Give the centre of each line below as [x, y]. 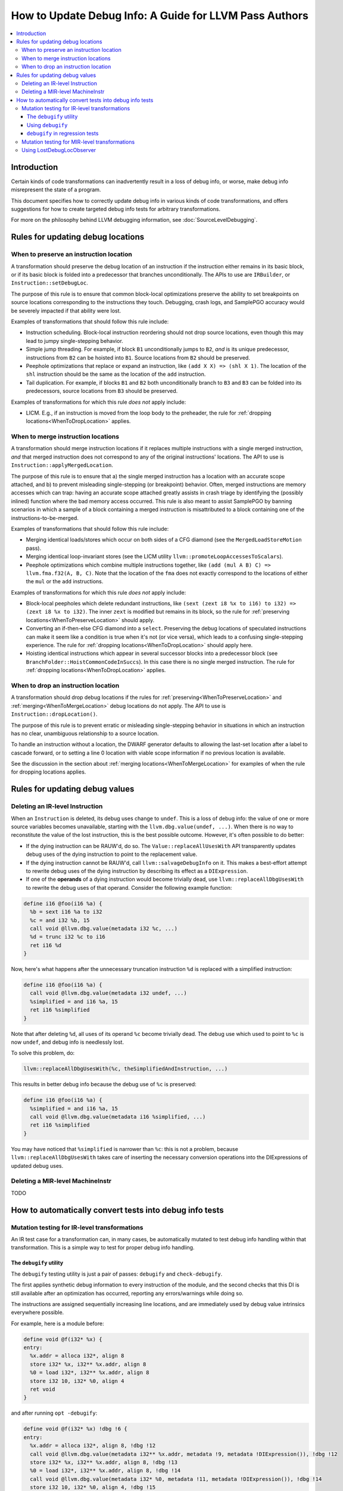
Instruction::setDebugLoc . [50, 283]
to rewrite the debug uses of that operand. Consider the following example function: [129, 887]
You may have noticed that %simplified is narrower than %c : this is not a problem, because [124, 1149]
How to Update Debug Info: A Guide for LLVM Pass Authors [160, 16]
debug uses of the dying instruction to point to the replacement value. [112, 854]
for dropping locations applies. [49, 772]
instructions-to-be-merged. [45, 518]
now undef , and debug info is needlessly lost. [68, 1042]
